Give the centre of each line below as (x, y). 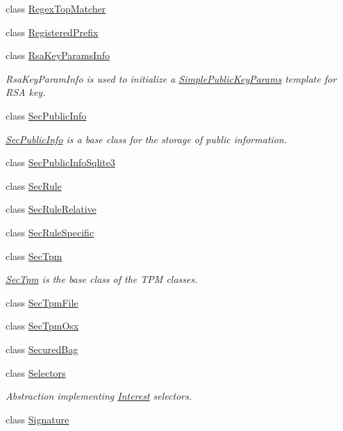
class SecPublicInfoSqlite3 (60, 162)
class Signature (37, 419)
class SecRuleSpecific (50, 232)
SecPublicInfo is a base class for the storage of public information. (147, 139)
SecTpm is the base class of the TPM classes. (102, 279)
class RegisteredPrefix (52, 32)
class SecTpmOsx (42, 326)
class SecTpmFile (42, 302)
